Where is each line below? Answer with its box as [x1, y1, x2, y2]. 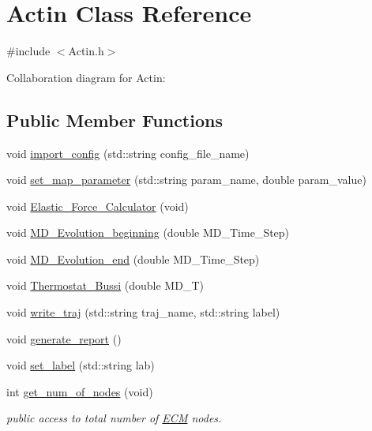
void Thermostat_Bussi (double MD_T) [6, 277, 204, 294]
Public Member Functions [6, 107, 223, 132]
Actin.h [68, 43, 104, 59]
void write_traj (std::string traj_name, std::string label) [6, 304, 280, 320]
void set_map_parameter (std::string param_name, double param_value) [6, 171, 366, 188]
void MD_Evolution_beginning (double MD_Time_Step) [6, 224, 290, 241]
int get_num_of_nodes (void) [6, 383, 153, 399]
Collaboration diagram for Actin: [6, 69, 166, 85]
